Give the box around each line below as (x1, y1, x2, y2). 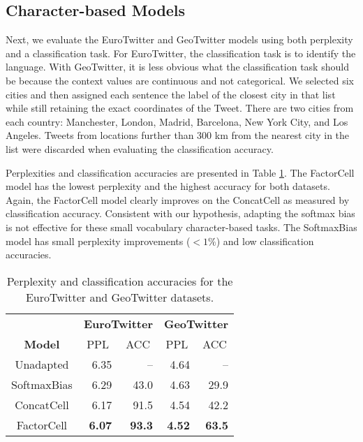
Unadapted (15, 355, 69, 372)
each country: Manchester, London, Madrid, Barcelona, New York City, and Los (6, 114, 348, 128)
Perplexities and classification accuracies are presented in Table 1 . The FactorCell (6, 165, 355, 179)
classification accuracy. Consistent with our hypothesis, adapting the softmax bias (6, 206, 355, 221)
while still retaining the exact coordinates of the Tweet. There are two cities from (6, 101, 354, 115)
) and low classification (216, 233, 314, 248)
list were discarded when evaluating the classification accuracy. (6, 141, 274, 156)
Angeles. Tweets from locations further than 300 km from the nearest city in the (6, 128, 350, 142)
